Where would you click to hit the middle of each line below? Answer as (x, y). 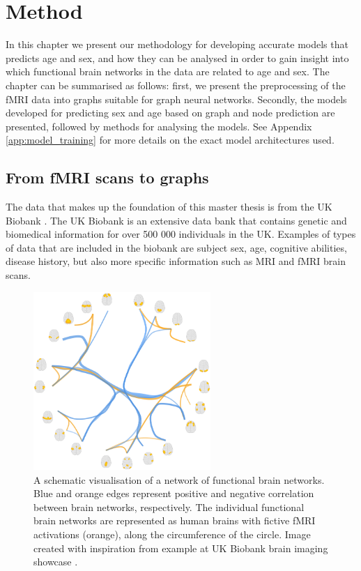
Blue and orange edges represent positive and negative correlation (174, 493)
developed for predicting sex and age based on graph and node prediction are (170, 113)
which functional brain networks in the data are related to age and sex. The (168, 71)
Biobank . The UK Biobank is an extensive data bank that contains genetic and (176, 220)
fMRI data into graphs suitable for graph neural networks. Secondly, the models (176, 99)
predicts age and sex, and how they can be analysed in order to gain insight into (177, 58)
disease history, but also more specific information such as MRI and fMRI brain (176, 261)
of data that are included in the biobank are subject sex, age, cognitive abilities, (176, 247)
